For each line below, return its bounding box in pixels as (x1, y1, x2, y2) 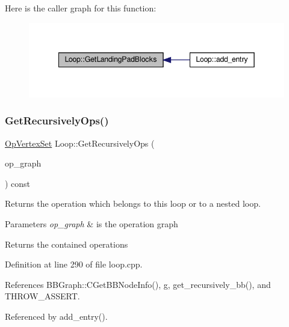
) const (5, 177, 31, 189)
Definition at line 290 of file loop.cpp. (5, 258, 143, 270)
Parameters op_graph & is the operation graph (5, 218, 178, 230)
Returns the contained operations (5, 237, 128, 250)
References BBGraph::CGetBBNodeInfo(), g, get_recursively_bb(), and (5, 278, 271, 290)
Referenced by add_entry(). (5, 310, 108, 323)
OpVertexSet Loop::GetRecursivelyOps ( (5, 136, 155, 149)
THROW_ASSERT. (5, 290, 80, 302)
